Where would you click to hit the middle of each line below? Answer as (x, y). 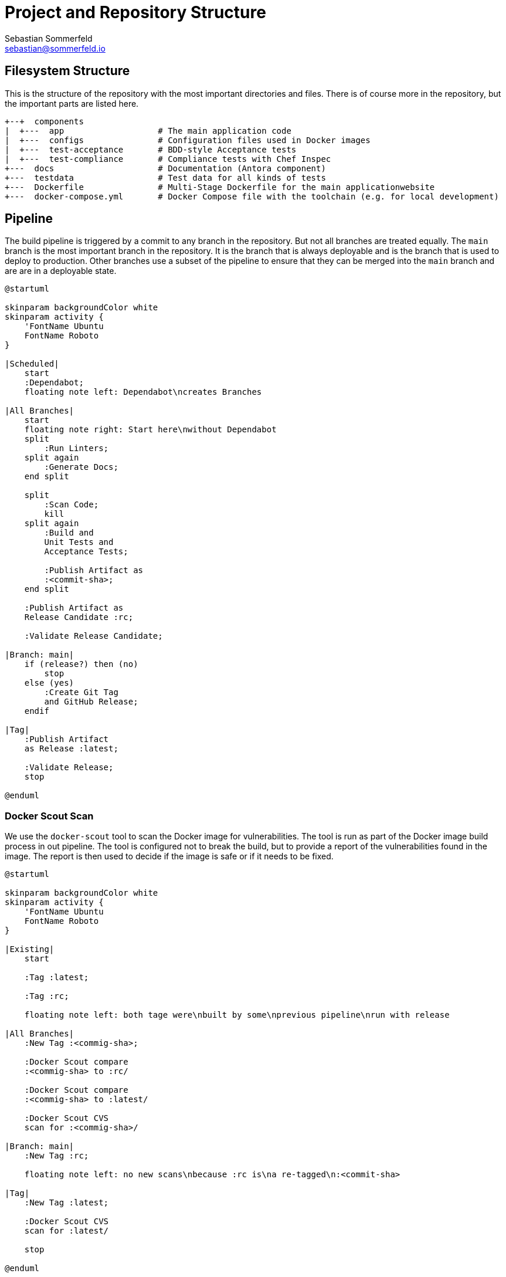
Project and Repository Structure (135, 12)
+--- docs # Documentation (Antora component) (165, 168)
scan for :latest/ (67, 1231)
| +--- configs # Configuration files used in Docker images (188, 140)
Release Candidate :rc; (79, 617)
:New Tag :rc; (57, 1156)
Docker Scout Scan (49, 816)
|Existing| (30, 949)
